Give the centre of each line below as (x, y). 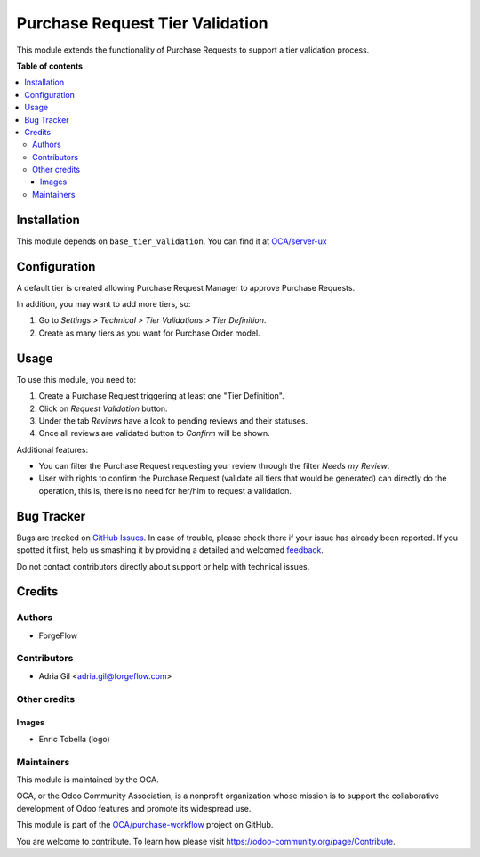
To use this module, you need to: (76, 379)
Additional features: (52, 449)
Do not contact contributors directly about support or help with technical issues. (163, 566)
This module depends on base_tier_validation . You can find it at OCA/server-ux (172, 241)
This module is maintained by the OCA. (88, 780)
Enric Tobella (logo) (74, 739)
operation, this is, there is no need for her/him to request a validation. (165, 490)
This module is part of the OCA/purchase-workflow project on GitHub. (145, 825)
